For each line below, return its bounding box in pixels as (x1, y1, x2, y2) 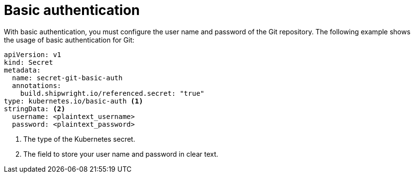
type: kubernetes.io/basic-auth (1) (4, 97, 143, 105)
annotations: (12, 81, 62, 89)
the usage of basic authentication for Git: (4, 35, 134, 44)
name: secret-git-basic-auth (12, 74, 123, 82)
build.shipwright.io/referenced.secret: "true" (20, 89, 205, 97)
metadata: (4, 66, 41, 74)
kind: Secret (4, 58, 53, 66)
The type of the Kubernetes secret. (23, 134, 135, 143)
